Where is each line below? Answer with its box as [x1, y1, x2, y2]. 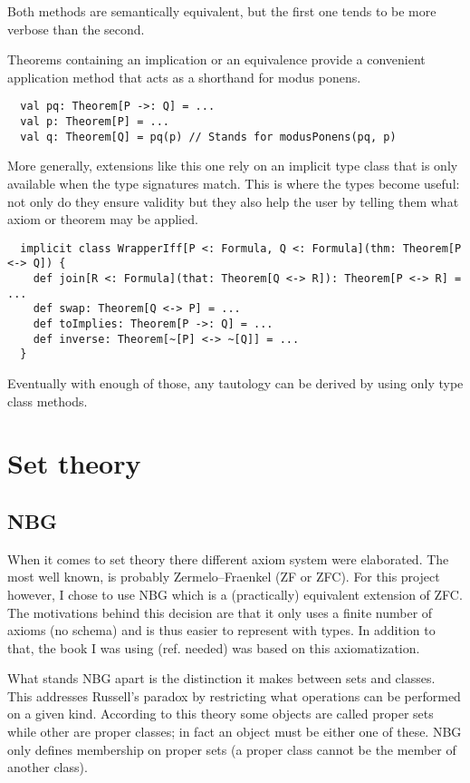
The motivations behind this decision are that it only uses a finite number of [7, 602, 433, 622]
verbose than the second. [7, 19, 145, 38]
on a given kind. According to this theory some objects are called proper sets [7, 704, 434, 723]
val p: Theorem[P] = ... [20, 115, 169, 129]
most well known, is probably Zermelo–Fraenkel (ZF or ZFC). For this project [7, 567, 440, 586]
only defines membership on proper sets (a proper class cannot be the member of [7, 739, 456, 759]
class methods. [7, 391, 88, 410]
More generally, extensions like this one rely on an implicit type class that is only [7, 156, 458, 175]
